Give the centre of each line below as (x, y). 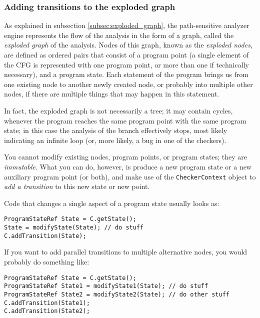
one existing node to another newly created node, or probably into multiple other (128, 84)
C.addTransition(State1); (47, 303)
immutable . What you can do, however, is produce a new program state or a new (128, 166)
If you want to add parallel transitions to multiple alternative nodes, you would (126, 252)
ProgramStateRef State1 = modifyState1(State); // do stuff (106, 286)
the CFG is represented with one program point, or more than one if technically (126, 64)
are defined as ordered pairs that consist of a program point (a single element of (126, 54)
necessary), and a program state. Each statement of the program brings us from (126, 74)
